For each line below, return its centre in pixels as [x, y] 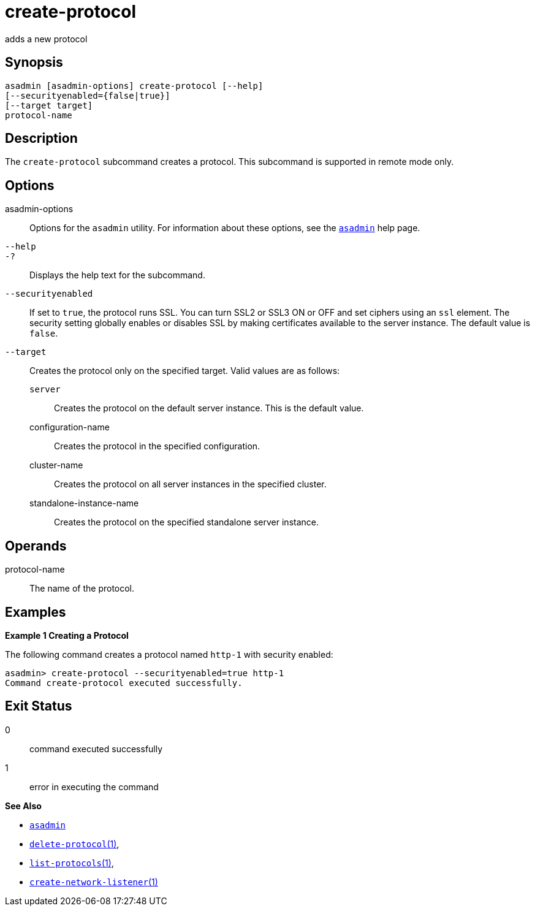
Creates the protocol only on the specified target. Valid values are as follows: [185, 371]
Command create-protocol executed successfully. [124, 683]
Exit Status [39, 706]
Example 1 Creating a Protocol [67, 635]
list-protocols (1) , [72, 863]
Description [41, 139]
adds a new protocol [46, 39]
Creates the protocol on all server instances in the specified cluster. [190, 484]
